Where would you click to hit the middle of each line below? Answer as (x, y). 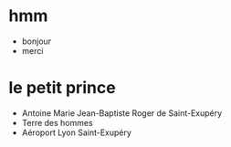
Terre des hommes (57, 122)
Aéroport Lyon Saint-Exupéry (76, 132)
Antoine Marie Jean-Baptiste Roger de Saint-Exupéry (122, 113)
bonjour (37, 41)
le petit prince (62, 88)
